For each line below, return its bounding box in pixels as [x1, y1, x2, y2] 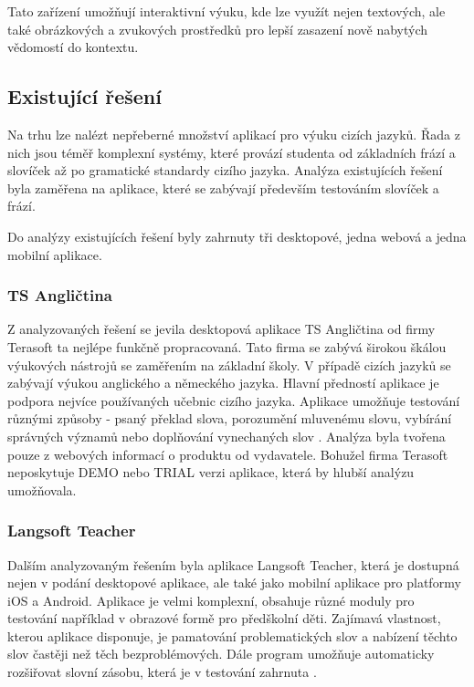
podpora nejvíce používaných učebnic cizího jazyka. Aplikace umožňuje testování [7, 390, 460, 410]
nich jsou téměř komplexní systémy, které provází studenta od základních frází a [7, 142, 456, 161]
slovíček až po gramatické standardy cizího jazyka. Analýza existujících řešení [7, 161, 443, 180]
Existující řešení [7, 82, 162, 110]
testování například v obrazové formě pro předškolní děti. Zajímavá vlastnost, [7, 609, 441, 628]
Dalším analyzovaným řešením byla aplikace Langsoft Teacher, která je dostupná [7, 555, 459, 574]
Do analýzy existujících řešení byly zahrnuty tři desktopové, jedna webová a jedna [7, 226, 467, 245]
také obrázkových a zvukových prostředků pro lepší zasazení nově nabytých [7, 19, 428, 38]
